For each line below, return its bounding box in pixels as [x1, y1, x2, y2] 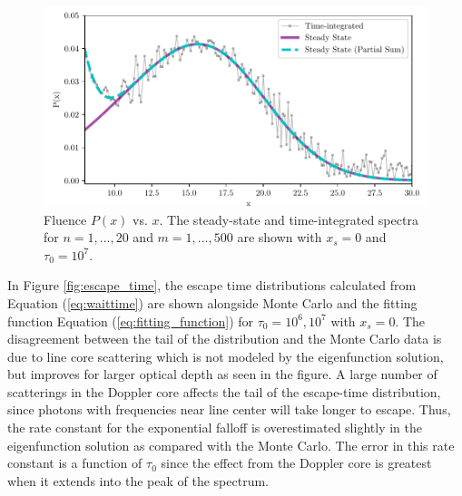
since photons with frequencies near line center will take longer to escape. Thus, [7, 400, 451, 419]
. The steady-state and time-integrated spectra [159, 209, 418, 229]
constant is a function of [7, 453, 143, 472]
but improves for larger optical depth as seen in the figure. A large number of [7, 365, 437, 384]
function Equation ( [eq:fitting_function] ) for [7, 311, 254, 330]
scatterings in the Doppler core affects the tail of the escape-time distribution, [7, 382, 441, 401]
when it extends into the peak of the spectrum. [7, 471, 269, 490]
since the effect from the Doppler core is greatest [161, 453, 432, 472]
